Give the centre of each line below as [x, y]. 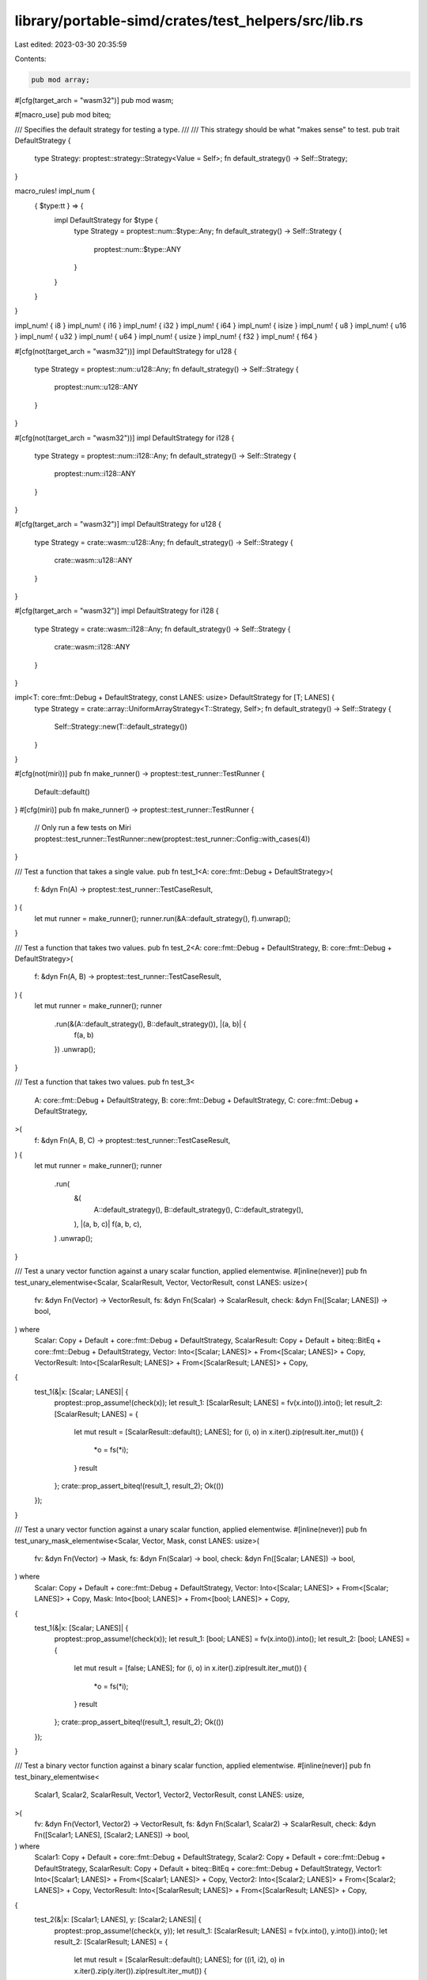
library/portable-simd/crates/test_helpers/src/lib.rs [189, 21]
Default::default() [62, 791]
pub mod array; [60, 80]
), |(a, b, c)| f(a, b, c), [108, 1224]
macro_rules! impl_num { [55, 191]
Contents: [30, 59]
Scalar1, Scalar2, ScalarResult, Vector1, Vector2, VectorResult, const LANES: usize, [169, 1795]
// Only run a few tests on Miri [83, 828]
